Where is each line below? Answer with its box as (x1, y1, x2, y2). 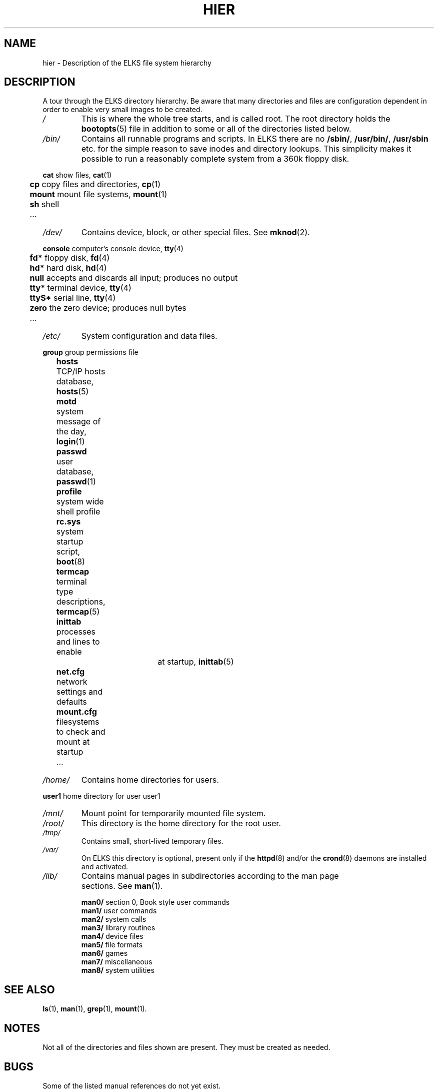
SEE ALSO (4, 983, 55, 996)
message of (56, 416, 101, 427)
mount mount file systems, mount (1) (29, 189, 167, 200)
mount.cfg (56, 707, 97, 717)
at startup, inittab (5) (157, 657, 234, 667)
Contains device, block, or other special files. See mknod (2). (81, 227, 310, 238)
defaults (56, 697, 87, 707)
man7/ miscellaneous (81, 957, 152, 966)
